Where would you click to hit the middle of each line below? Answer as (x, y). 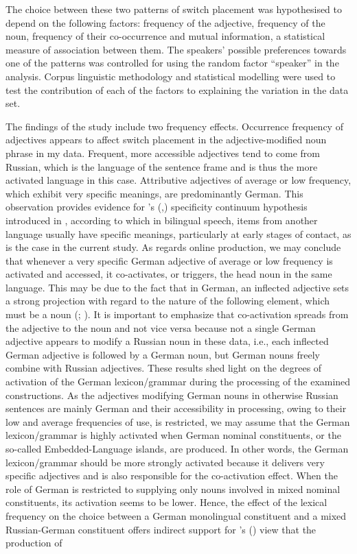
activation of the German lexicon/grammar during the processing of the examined (178, 382)
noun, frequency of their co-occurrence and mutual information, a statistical (165, 36)
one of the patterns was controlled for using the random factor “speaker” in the (172, 63)
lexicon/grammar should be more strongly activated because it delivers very (165, 462)
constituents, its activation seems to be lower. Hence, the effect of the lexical (166, 502)
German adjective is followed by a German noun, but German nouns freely (163, 354)
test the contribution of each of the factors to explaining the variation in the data (177, 89)
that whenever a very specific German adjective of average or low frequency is (169, 260)
